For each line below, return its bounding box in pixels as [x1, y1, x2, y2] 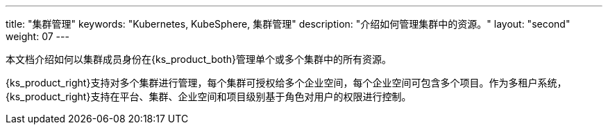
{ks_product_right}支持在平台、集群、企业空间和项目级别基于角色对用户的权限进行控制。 [6, 91, 412, 102]
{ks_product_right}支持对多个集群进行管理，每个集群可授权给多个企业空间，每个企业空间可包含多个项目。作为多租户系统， [6, 77, 567, 89]
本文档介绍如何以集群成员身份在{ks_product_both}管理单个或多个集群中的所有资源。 [6, 53, 391, 65]
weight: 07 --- [6, 30, 69, 42]
